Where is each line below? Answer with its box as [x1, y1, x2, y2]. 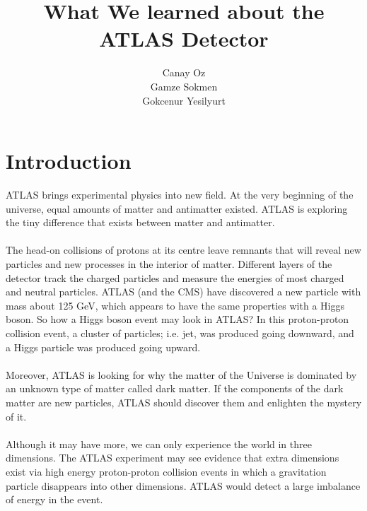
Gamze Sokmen [150, 78, 218, 93]
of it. [6, 409, 27, 423]
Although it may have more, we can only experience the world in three [6, 436, 312, 451]
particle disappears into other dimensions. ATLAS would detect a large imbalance [6, 478, 361, 493]
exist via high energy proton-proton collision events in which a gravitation [6, 464, 327, 478]
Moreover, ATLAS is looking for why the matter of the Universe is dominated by [6, 367, 357, 382]
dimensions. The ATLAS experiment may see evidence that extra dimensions [6, 450, 339, 465]
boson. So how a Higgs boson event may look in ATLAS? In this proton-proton [6, 312, 349, 327]
